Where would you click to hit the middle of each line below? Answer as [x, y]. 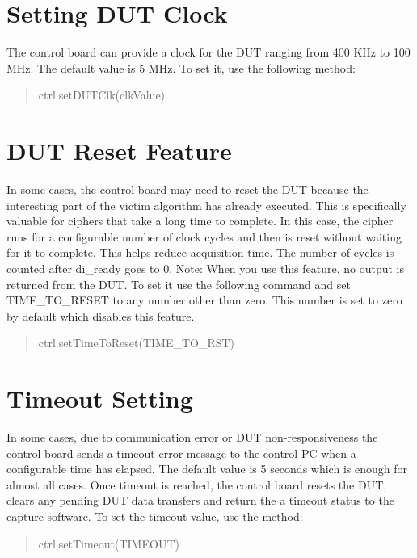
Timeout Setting [100, 399]
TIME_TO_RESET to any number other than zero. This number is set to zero [204, 300]
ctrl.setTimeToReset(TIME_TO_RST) [137, 343]
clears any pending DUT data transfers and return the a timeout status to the [200, 500]
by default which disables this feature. [101, 315]
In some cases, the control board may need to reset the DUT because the [187, 189]
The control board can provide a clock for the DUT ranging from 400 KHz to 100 [208, 52]
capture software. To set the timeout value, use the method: [155, 516]
